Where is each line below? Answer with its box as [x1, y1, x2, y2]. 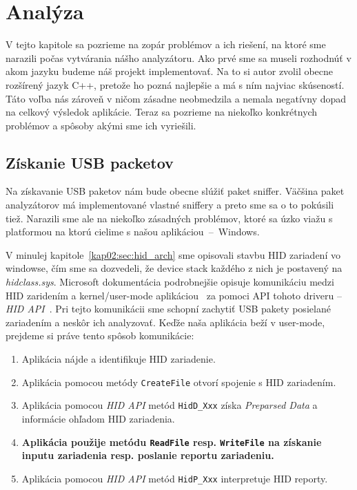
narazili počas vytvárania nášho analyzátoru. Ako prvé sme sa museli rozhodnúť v [6, 50, 351, 65]
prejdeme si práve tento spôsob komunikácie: [6, 328, 194, 343]
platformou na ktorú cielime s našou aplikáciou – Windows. [6, 224, 260, 239]
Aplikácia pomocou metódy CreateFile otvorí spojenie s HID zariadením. [21, 374, 336, 389]
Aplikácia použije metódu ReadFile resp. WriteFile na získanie [21, 434, 322, 449]
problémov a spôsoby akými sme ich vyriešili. [6, 118, 196, 132]
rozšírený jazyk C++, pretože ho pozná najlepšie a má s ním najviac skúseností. [6, 77, 345, 92]
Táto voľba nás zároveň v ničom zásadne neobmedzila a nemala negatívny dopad [6, 91, 347, 105]
